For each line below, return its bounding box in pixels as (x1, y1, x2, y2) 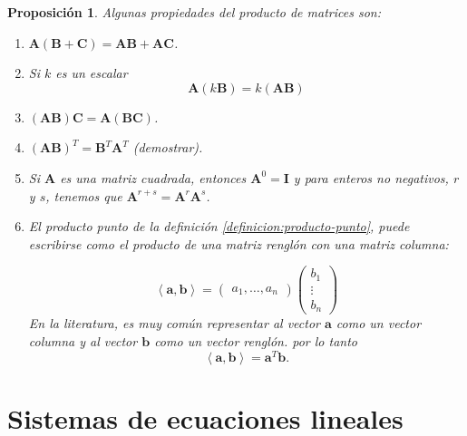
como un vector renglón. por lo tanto (154, 332, 357, 350)
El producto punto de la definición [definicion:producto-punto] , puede (28, 217, 410, 236)
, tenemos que (45, 186, 122, 205)
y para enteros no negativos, (293, 168, 449, 187)
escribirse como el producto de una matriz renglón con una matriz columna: (28, 234, 449, 253)
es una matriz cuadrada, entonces (60, 168, 247, 187)
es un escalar (55, 63, 128, 82)
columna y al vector (28, 332, 138, 350)
